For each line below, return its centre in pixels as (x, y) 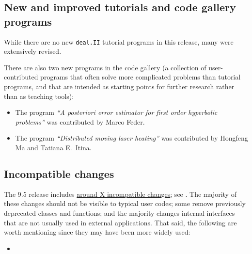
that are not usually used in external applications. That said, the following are (120, 222)
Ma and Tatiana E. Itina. (53, 147)
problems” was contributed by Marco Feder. (80, 121)
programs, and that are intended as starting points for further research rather (119, 87)
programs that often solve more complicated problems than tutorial (141, 77)
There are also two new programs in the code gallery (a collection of (105, 67)
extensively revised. (33, 51)
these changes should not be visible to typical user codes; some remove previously (125, 203)
